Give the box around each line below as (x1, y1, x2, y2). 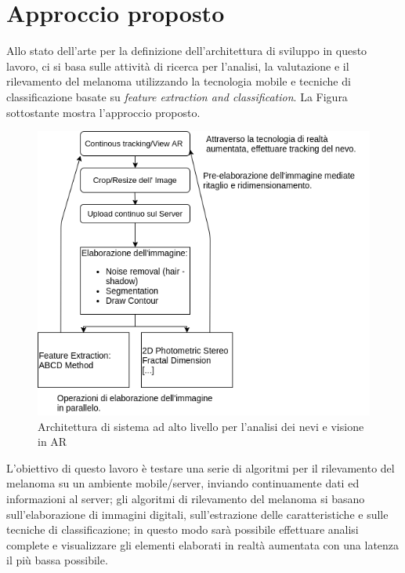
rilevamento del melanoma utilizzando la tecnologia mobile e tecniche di (6, 73, 351, 89)
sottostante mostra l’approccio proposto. (6, 104, 201, 120)
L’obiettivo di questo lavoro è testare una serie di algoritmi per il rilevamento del (6, 459, 395, 476)
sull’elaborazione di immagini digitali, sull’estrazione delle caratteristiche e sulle (6, 505, 389, 522)
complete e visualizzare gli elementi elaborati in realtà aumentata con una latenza (6, 536, 400, 553)
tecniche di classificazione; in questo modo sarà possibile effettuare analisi (6, 521, 359, 538)
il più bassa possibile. (6, 552, 108, 568)
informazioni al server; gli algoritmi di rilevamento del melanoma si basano (6, 490, 365, 506)
